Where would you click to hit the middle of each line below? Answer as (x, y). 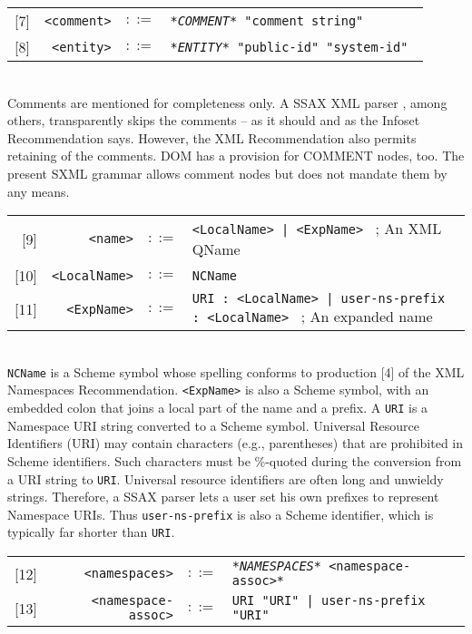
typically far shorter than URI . (91, 532)
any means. (39, 191)
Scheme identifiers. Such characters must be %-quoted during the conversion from (235, 460)
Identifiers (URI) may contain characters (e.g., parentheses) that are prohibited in (236, 443)
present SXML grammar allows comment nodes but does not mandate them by (227, 173)
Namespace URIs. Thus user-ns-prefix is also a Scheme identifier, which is (221, 514)
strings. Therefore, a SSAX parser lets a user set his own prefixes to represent (223, 497)
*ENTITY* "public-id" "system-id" (289, 47)
